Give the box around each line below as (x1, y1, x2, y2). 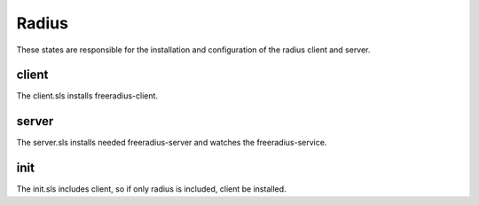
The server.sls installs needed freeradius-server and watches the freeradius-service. (16, 138, 327, 148)
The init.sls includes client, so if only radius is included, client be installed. (16, 184, 287, 194)
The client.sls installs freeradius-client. (16, 91, 159, 101)
